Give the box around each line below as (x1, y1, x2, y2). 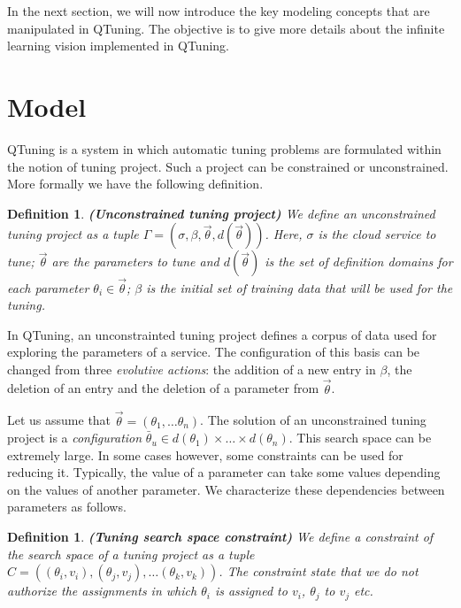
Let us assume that (7, 411, 111, 429)
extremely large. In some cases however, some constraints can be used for (7, 445, 403, 464)
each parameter (7, 278, 89, 296)
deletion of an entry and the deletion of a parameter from (7, 379, 319, 397)
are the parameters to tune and (51, 252, 219, 271)
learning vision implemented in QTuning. (7, 36, 229, 55)
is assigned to (214, 581, 288, 600)
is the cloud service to (318, 225, 436, 243)
